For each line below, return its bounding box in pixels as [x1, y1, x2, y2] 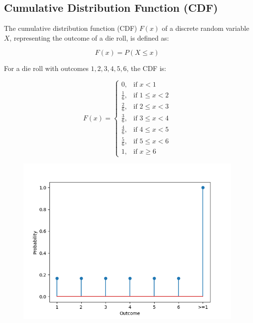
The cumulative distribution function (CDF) [4, 23, 137, 33]
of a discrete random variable [161, 23, 250, 33]
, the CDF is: [126, 63, 166, 73]
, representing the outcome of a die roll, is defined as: [9, 32, 169, 43]
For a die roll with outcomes [4, 63, 89, 73]
